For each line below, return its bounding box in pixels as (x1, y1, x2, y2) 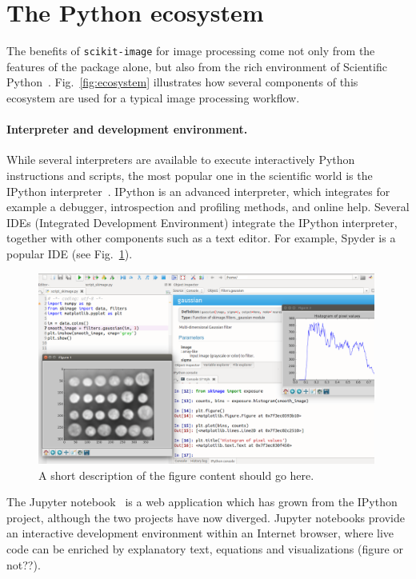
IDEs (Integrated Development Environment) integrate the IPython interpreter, (6, 214, 398, 230)
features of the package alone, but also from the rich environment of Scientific (6, 58, 387, 74)
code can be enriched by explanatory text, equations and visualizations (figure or (6, 541, 403, 557)
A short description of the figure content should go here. (38, 466, 314, 483)
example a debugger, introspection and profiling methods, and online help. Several (6, 198, 410, 215)
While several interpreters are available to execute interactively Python (6, 151, 355, 168)
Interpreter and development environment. (6, 121, 248, 138)
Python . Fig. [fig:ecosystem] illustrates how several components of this (6, 74, 358, 90)
